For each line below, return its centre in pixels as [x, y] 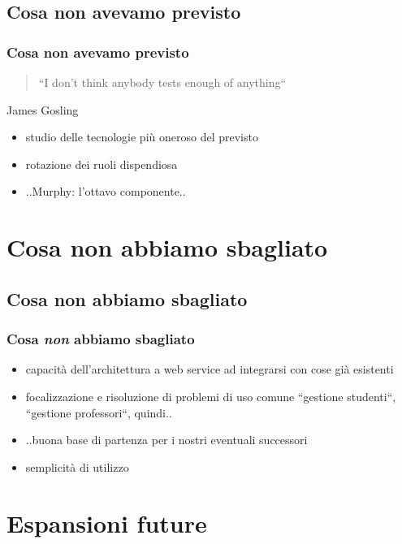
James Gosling [43, 109]
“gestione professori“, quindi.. [99, 412]
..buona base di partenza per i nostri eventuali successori [166, 440]
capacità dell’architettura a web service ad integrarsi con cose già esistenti [210, 369]
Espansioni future [107, 522]
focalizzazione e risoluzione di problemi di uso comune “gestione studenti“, [211, 396]
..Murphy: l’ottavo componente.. [106, 191]
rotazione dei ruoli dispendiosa [102, 164]
